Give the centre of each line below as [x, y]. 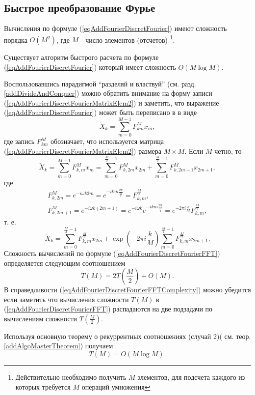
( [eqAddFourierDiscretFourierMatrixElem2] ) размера [83, 151]
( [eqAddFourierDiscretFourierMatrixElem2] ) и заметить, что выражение [112, 102]
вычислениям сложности [41, 318]
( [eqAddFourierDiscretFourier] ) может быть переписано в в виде [101, 112]
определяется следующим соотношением [65, 263]
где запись [19, 141]
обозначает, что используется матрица [107, 141]
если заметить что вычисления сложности [66, 299]
